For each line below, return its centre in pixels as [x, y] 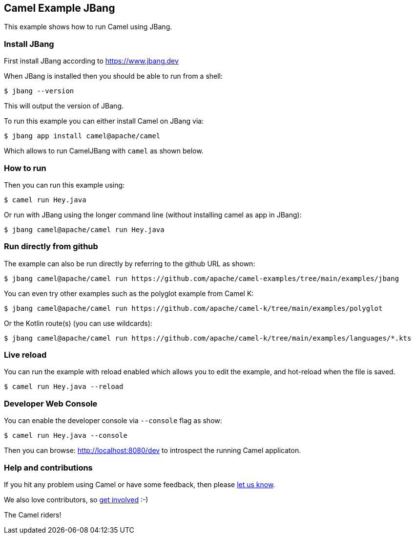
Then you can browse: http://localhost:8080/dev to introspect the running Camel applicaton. [153, 451]
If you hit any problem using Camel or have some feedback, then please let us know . [140, 484]
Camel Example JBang [60, 8]
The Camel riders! [33, 515]
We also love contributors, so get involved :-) [76, 499]
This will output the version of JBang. [64, 106]
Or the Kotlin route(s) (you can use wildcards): [78, 323]
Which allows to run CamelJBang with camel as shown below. [104, 151]
